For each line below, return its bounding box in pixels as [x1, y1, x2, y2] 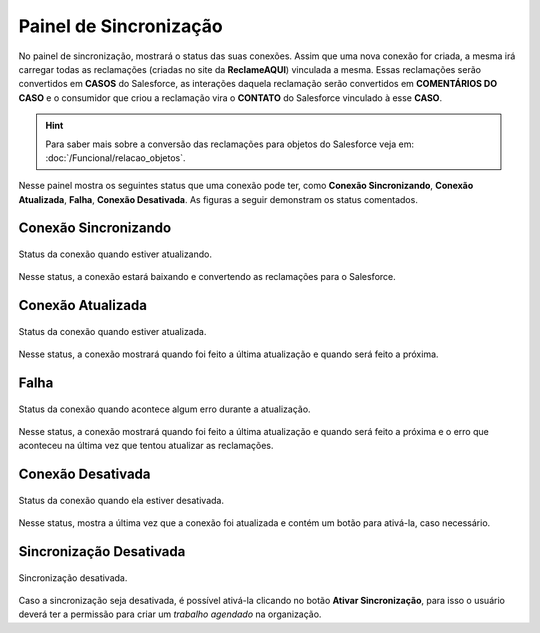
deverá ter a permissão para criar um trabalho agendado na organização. [18, 608, 322, 620]
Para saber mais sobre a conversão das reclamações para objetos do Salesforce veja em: [45, 138, 415, 150]
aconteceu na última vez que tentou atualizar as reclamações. [18, 440, 274, 452]
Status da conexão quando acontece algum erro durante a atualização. [18, 403, 311, 415]
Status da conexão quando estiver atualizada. [18, 325, 207, 337]
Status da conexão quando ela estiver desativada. [18, 494, 225, 506]
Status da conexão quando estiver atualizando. [18, 248, 212, 260]
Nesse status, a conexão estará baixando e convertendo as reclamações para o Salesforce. [18, 271, 397, 283]
